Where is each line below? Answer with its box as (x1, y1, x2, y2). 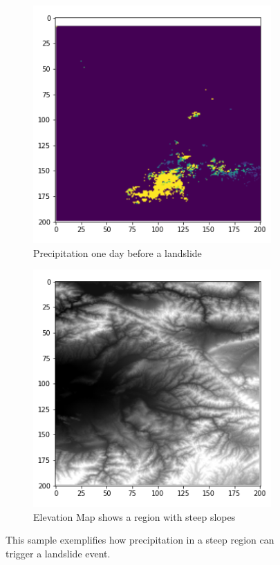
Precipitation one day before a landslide (33, 245, 202, 260)
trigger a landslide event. (6, 546, 111, 560)
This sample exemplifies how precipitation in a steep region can (6, 533, 274, 547)
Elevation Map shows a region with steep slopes (33, 509, 236, 524)
